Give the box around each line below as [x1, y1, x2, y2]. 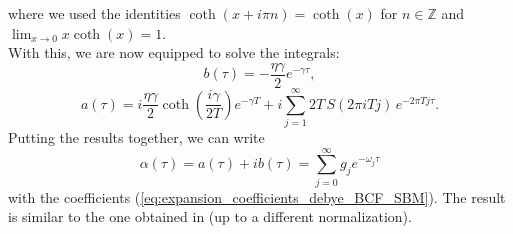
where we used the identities [8, 3, 181, 23]
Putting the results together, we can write [8, 126, 265, 147]
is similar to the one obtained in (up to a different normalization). [8, 206, 412, 227]
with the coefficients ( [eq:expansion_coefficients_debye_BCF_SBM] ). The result [8, 186, 506, 207]
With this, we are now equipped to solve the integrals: [8, 42, 340, 63]
